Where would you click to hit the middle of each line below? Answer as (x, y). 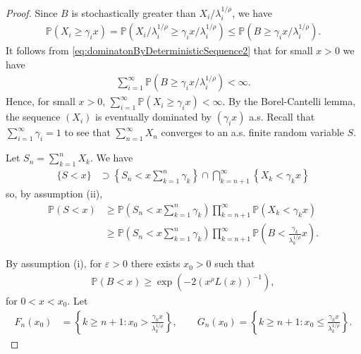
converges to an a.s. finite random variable (252, 132)
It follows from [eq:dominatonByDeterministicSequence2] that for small (159, 50)
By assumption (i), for (54, 263)
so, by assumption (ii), (54, 193)
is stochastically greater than (134, 12)
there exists (155, 263)
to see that (87, 132)
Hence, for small (41, 101)
